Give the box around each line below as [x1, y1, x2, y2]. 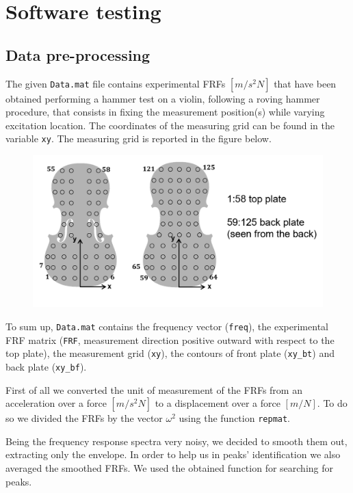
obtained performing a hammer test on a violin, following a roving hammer [5, 91, 320, 105]
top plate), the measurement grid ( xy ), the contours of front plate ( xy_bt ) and [5, 346, 335, 360]
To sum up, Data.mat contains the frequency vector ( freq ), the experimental [5, 319, 328, 333]
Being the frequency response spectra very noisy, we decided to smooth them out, [5, 434, 348, 448]
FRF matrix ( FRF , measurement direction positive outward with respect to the [5, 332, 335, 347]
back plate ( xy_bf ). [5, 359, 87, 373]
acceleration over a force [5, 396, 107, 410]
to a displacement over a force [155, 396, 280, 410]
